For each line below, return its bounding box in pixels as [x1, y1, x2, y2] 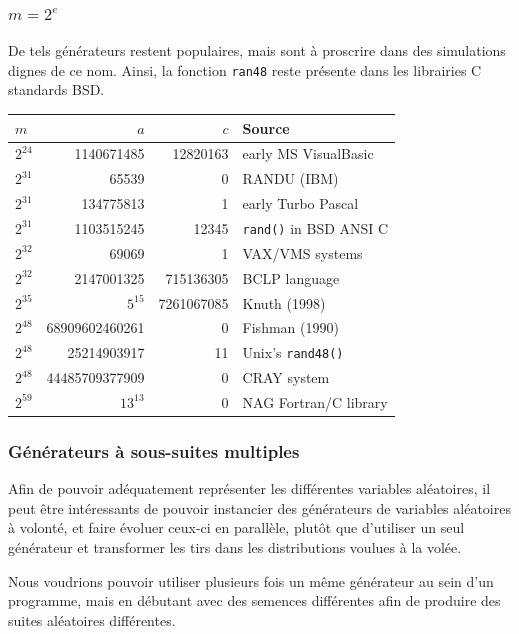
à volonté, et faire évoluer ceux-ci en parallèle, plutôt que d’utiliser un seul [8, 517, 465, 538]
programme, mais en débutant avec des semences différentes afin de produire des [8, 590, 501, 611]
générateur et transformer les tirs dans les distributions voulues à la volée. [8, 537, 462, 558]
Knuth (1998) [242, 292, 326, 313]
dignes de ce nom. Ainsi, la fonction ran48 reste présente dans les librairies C [8, 59, 482, 80]
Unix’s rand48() [242, 342, 344, 363]
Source [242, 117, 290, 138]
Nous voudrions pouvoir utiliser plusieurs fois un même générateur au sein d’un [8, 570, 494, 591]
